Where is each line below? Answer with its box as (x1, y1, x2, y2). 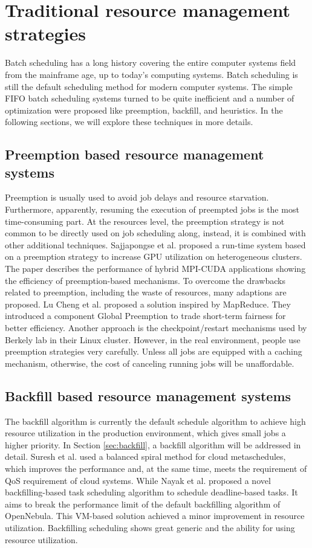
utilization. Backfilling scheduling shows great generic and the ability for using (5, 521, 295, 533)
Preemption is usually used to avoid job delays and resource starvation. (5, 191, 269, 204)
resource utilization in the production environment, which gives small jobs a (5, 427, 286, 439)
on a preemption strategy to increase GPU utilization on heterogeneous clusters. (5, 250, 302, 263)
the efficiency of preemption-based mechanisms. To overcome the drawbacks (5, 274, 285, 286)
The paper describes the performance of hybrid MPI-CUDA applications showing (5, 262, 306, 275)
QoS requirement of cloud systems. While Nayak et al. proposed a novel (5, 474, 271, 486)
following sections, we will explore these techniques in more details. (5, 115, 253, 128)
